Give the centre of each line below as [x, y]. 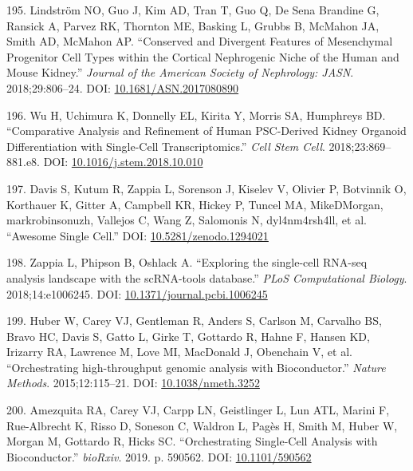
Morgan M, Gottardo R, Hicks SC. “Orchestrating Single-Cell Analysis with [192, 441]
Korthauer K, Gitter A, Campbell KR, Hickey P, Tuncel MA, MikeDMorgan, [195, 204]
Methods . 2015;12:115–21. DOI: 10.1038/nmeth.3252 [133, 383]
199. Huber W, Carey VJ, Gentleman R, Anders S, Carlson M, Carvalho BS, [194, 321]
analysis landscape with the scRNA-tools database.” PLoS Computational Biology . [207, 277]
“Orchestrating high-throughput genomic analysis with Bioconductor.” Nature [196, 367]
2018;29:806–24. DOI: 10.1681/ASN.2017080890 [123, 87]
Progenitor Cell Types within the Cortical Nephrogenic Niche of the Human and [203, 56]
